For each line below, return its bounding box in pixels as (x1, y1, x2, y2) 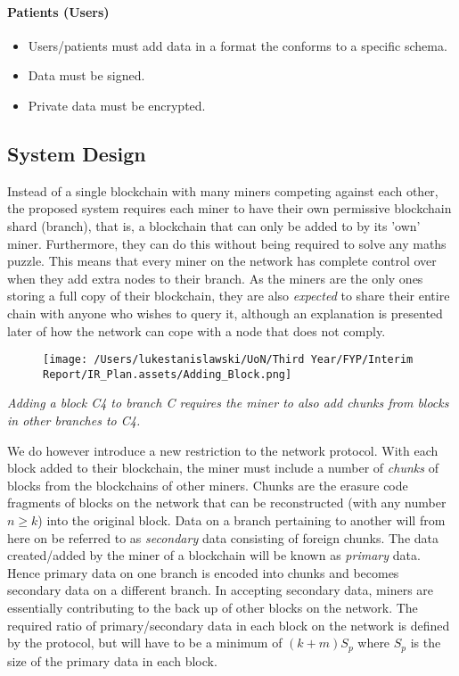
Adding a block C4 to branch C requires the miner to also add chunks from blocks (7, 393, 449, 412)
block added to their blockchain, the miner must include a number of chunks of (7, 458, 439, 477)
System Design (7, 139, 146, 167)
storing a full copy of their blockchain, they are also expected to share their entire (7, 286, 450, 305)
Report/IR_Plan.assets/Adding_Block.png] (43, 367, 292, 381)
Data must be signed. (28, 66, 145, 85)
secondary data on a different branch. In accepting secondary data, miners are (7, 581, 434, 599)
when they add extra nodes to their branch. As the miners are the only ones (7, 268, 423, 287)
